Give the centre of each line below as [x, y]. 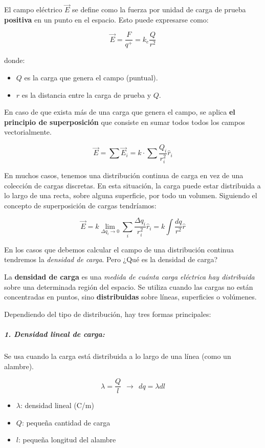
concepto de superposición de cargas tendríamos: [80, 205]
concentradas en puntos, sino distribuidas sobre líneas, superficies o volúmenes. [130, 297]
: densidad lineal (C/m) [57, 405]
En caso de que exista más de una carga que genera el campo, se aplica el [120, 112]
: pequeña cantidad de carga [66, 422]
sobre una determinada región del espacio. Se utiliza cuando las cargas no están [129, 286]
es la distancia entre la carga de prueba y [86, 94]
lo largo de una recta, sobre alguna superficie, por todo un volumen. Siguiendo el [131, 195]
